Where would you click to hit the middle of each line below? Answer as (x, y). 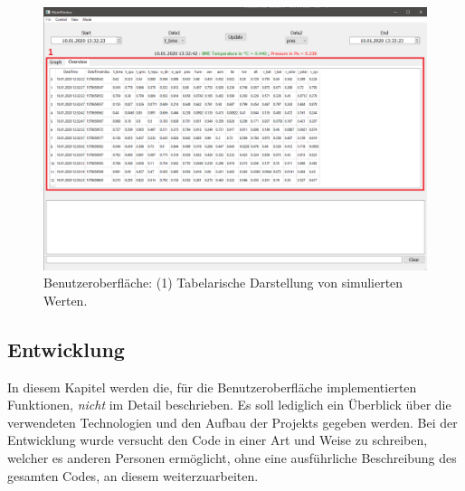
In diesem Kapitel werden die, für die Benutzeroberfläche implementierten (212, 387)
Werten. (66, 300)
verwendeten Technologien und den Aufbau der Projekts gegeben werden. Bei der (232, 422)
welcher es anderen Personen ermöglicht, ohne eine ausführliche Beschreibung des (232, 458)
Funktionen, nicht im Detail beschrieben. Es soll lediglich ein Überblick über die (229, 405)
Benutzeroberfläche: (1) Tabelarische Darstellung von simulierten (223, 283)
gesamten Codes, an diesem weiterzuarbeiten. (133, 475)
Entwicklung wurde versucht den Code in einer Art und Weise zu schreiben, (218, 440)
